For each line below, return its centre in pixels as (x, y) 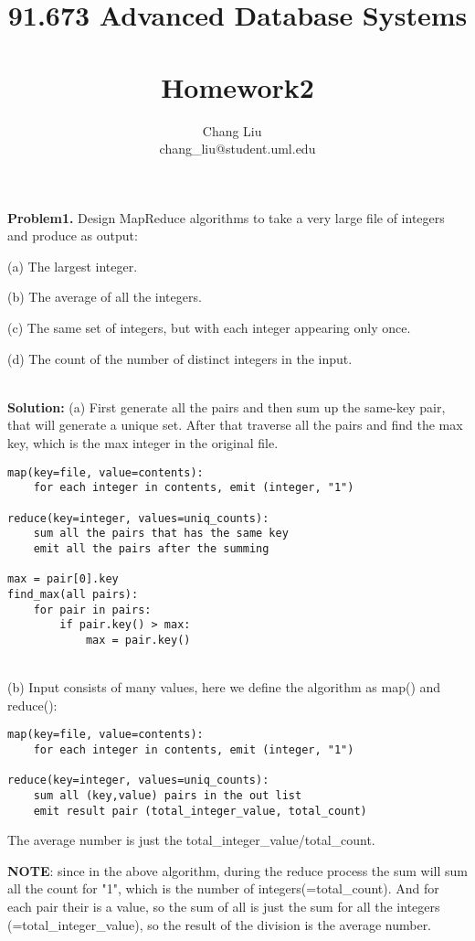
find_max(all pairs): (73, 594)
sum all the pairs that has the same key (161, 534)
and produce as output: (73, 235)
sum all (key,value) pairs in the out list (168, 795)
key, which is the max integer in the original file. (143, 443)
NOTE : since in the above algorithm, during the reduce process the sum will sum (237, 870)
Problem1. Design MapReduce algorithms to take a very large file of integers (226, 217)
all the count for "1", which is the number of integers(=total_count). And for (223, 888)
